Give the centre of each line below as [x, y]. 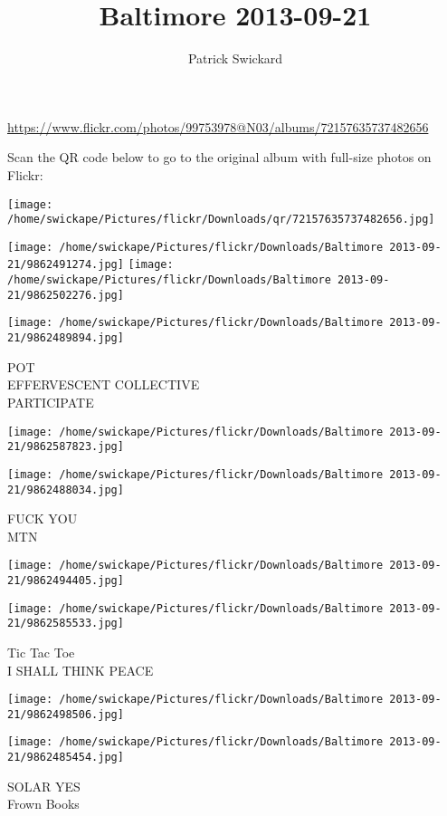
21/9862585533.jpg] [66, 624]
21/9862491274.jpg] [66, 265]
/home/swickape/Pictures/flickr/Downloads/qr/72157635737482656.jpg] [221, 220]
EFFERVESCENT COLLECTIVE [104, 384]
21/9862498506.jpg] [66, 714]
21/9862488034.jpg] [66, 490]
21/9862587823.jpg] [66, 447]
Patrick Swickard [235, 58]
